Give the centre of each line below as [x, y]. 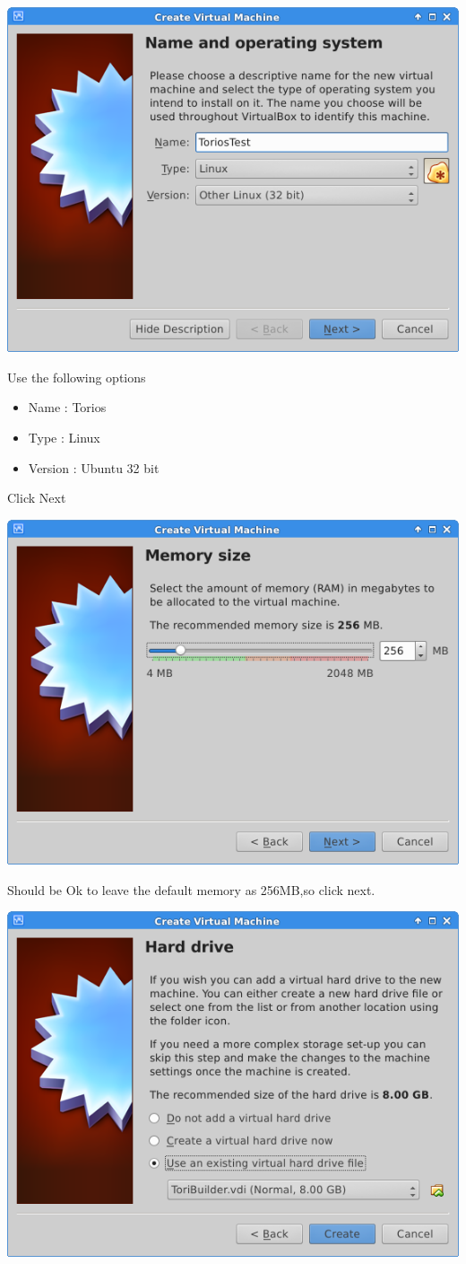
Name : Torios [67, 407]
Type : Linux [64, 438]
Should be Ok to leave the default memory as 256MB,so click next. [191, 889]
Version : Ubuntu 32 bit [94, 467]
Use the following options [77, 377]
